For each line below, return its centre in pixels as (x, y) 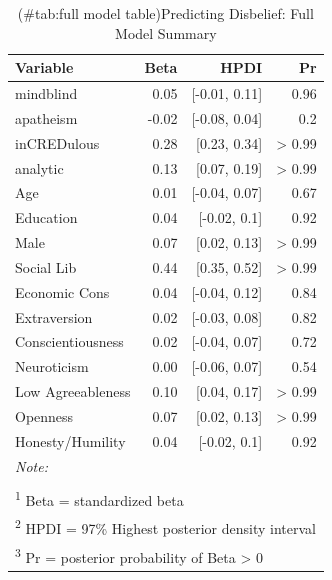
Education (46, 217)
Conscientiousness (69, 341)
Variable (44, 67)
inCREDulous (57, 142)
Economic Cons (62, 291)
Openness (44, 416)
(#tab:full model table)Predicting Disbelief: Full (165, 13)
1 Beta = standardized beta (99, 498)
